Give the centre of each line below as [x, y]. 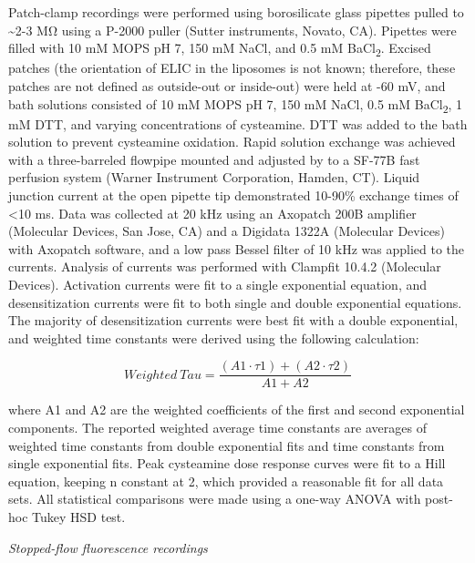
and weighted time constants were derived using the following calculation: [214, 338]
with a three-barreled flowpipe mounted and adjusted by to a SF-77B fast [214, 159]
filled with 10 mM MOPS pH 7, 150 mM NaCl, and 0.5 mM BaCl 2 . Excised [220, 49]
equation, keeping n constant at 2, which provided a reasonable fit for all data [226, 481]
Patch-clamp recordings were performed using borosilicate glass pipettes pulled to [236, 12]
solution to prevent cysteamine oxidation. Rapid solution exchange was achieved [232, 142]
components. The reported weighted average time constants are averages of [217, 427]
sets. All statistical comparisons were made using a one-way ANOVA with [215, 499]
